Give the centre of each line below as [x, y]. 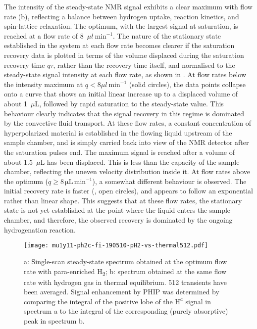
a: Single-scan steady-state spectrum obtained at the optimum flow [126, 261]
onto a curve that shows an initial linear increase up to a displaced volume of [121, 94]
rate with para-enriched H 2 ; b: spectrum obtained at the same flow [125, 272]
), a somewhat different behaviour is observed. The [169, 181]
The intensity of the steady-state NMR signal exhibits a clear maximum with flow [128, 6]
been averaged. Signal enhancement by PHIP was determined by [122, 292]
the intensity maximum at [44, 84]
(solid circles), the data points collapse [187, 84]
